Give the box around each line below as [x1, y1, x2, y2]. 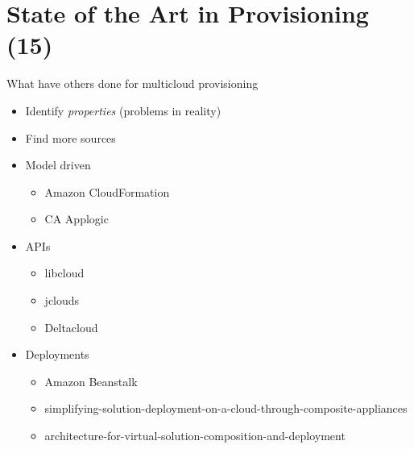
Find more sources [25, 129, 116, 146]
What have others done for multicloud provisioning [6, 75, 259, 92]
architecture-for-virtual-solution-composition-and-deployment [44, 427, 346, 444]
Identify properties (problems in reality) [25, 102, 221, 118]
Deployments [25, 346, 89, 363]
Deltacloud [44, 318, 98, 335]
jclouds [44, 292, 80, 309]
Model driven [25, 156, 91, 173]
